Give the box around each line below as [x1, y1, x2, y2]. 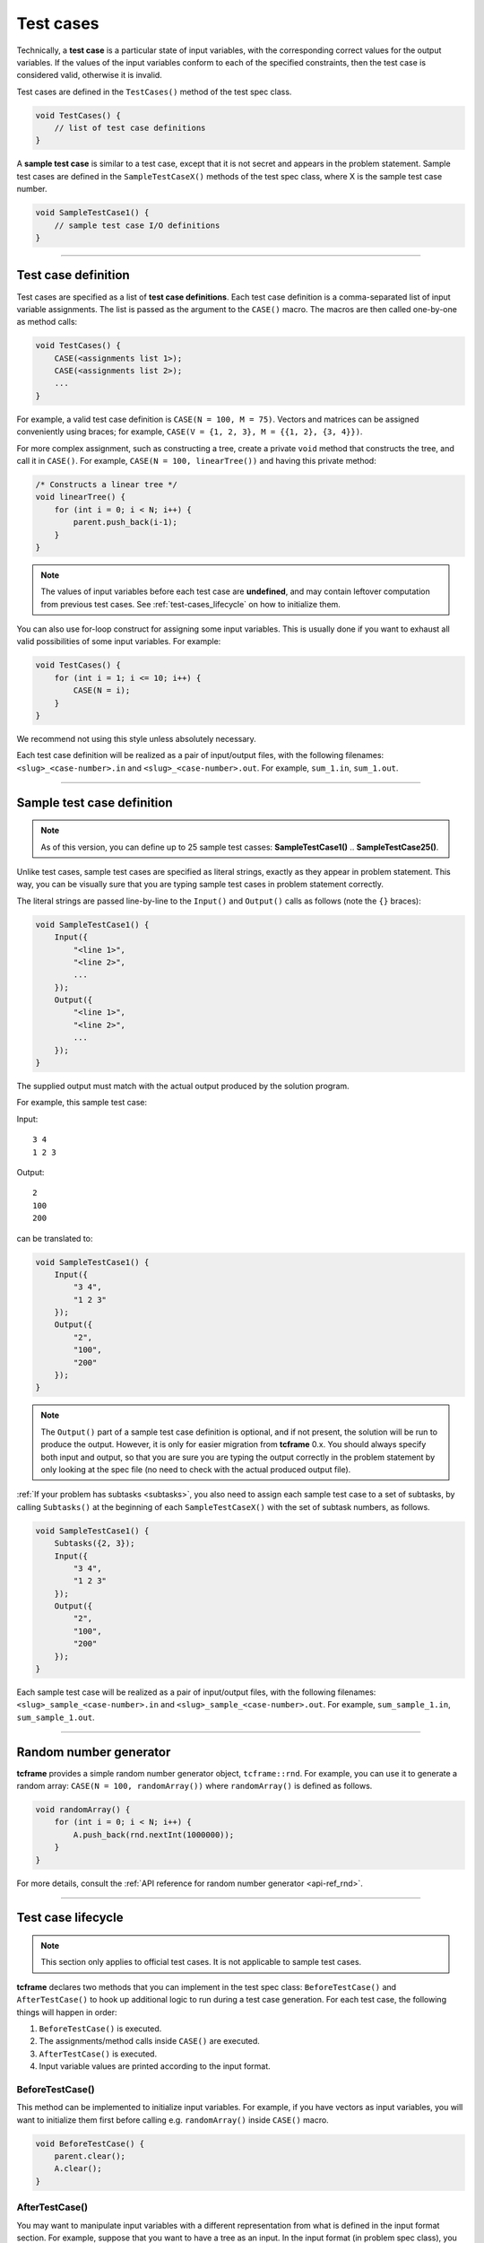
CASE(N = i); [73, 685, 131, 695]
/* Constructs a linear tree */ [35, 479, 178, 489]
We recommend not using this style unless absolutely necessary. [16, 734, 257, 745]
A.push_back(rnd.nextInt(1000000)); [73, 1829, 235, 1839]
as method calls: [16, 317, 78, 327]
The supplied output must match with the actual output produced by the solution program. [16, 1081, 350, 1092]
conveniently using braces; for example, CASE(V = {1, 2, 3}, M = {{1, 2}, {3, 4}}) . [16, 426, 363, 437]
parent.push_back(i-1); [73, 517, 178, 528]
